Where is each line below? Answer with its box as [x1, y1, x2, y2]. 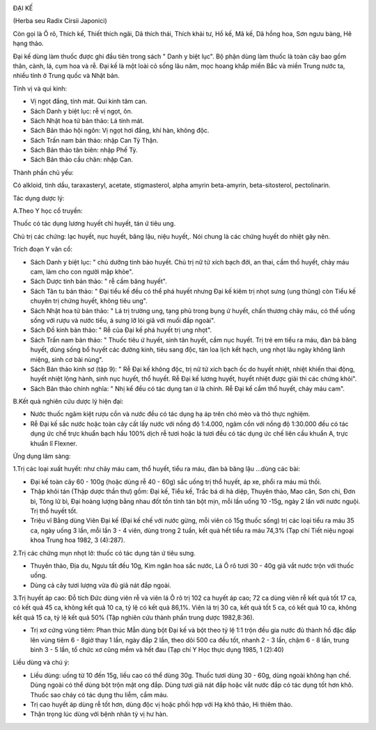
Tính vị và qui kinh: [13, 84, 68, 93]
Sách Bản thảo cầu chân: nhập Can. [30, 155, 134, 164]
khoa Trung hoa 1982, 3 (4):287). [30, 536, 125, 544]
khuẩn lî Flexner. [30, 439, 78, 447]
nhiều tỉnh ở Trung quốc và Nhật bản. [13, 72, 120, 80]
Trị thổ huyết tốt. [30, 507, 78, 515]
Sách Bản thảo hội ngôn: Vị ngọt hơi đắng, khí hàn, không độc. [30, 126, 210, 135]
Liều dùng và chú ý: [13, 658, 70, 667]
